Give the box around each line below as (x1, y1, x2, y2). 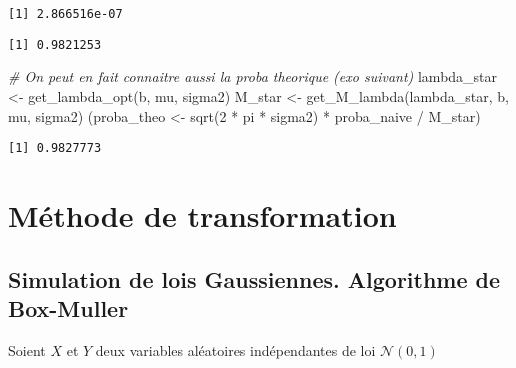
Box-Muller (8, 292, 129, 323)
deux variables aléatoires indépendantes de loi (95, 339, 376, 360)
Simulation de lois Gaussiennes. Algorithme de (8, 263, 501, 294)
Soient (8, 339, 46, 360)
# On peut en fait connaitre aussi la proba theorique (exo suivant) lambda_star (8, 66, 498, 87)
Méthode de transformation (8, 194, 397, 235)
